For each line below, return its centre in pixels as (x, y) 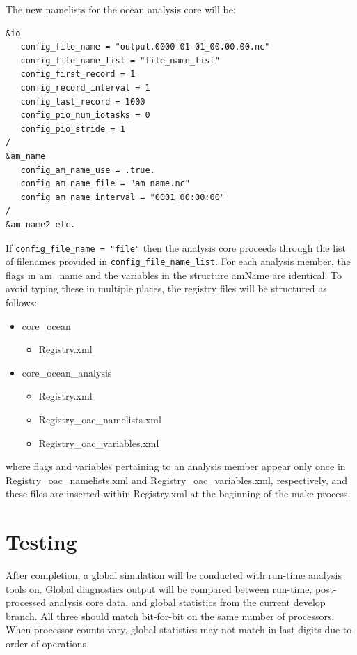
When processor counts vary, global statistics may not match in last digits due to (179, 630)
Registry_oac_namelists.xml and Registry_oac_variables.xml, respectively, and (177, 480)
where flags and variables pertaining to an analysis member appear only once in (176, 466)
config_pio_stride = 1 (73, 129)
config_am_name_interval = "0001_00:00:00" (122, 197)
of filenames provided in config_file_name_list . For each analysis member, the (178, 261)
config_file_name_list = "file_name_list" (120, 60)
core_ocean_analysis (67, 372)
